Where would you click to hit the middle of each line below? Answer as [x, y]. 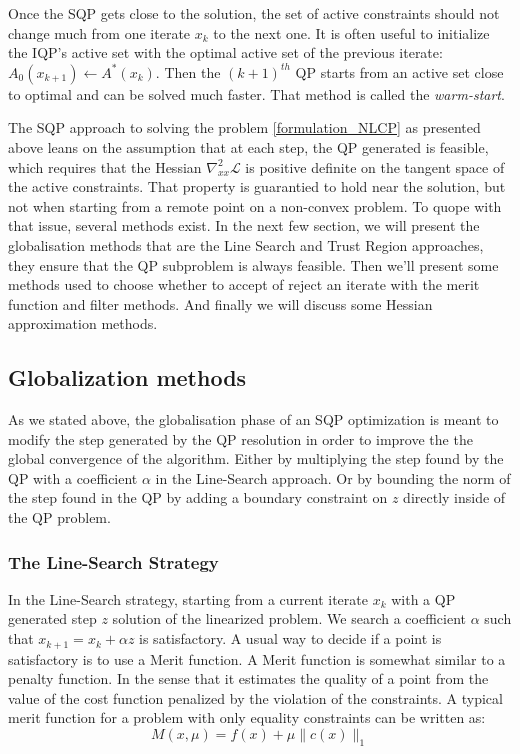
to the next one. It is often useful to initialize [351, 32]
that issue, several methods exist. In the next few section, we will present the [244, 225]
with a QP [423, 598]
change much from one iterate [99, 32]
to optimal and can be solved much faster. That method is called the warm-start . [256, 93]
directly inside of [454, 497]
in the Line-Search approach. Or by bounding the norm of [333, 477]
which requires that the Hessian [105, 166]
